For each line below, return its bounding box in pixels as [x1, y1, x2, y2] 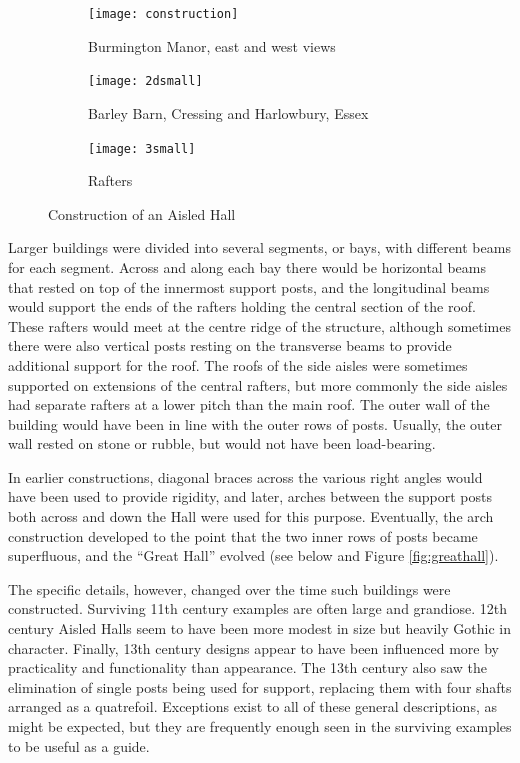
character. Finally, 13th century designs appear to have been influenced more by [8, 637, 499, 658]
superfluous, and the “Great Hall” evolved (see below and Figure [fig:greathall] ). [8, 545, 499, 566]
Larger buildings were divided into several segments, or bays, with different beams [8, 237, 511, 258]
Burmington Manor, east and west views [88, 35, 336, 56]
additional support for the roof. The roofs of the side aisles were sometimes [8, 354, 468, 375]
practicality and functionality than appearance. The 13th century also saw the [8, 657, 488, 678]
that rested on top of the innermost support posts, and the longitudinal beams [8, 276, 490, 297]
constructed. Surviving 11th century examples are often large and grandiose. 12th [8, 598, 508, 619]
